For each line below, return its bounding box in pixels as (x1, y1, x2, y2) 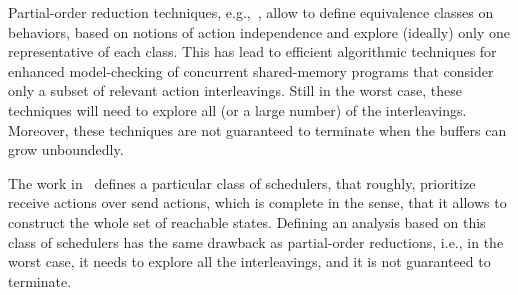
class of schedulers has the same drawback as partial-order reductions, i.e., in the (8, 231, 504, 252)
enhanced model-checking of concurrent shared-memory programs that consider (8, 60, 494, 81)
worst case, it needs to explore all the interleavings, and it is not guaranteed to (8, 251, 491, 272)
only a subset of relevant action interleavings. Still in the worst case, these (8, 80, 462, 101)
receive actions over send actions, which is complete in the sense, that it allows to (8, 192, 507, 213)
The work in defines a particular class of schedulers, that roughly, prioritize (8, 172, 476, 193)
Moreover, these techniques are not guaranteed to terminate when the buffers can (8, 119, 507, 140)
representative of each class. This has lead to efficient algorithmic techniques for (8, 41, 497, 62)
